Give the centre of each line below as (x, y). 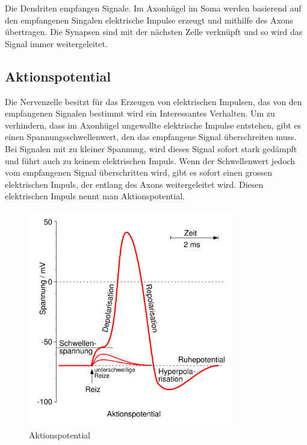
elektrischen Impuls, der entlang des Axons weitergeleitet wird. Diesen (134, 184)
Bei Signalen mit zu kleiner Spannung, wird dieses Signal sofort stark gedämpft (151, 148)
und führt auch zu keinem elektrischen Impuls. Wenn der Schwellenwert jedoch (150, 160)
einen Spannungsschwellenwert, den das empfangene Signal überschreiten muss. (151, 137)
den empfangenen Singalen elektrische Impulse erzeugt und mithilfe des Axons (149, 20)
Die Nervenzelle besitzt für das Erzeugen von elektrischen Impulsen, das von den (153, 101)
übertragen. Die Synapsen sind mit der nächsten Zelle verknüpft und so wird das (154, 32)
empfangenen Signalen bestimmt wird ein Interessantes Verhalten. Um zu (140, 113)
